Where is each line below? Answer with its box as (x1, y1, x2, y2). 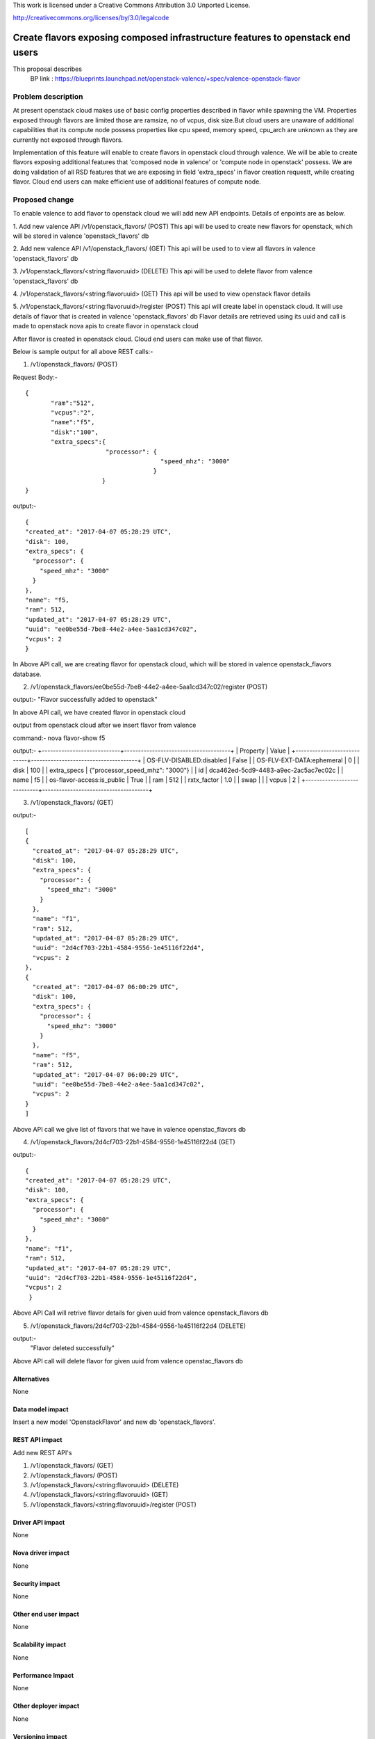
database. (12, 670, 42, 678)
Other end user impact (12, 1610, 80, 1618)
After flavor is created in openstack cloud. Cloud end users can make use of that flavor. (12, 335, 263, 343)
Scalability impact (12, 1640, 67, 1649)
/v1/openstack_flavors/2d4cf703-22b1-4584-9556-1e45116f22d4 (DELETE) (30, 1322, 247, 1330)
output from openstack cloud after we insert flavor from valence (12, 721, 197, 730)
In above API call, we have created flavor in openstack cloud (12, 708, 186, 716)
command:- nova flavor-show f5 (12, 734, 106, 742)
